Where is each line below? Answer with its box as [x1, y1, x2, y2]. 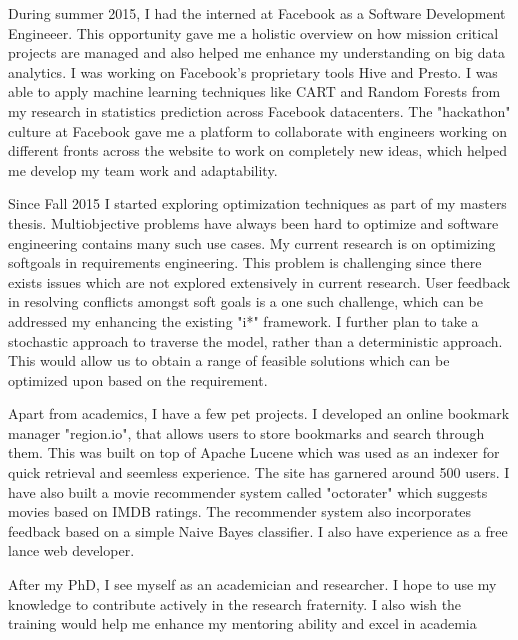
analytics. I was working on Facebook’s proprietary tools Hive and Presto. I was [8, 61, 498, 82]
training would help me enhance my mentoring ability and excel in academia [8, 613, 477, 634]
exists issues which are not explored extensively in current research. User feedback [8, 271, 511, 292]
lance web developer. [8, 540, 135, 561]
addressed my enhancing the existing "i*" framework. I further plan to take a [8, 310, 479, 331]
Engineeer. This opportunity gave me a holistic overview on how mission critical [8, 22, 499, 43]
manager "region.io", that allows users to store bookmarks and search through [8, 422, 485, 443]
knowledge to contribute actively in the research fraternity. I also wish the [8, 593, 462, 614]
